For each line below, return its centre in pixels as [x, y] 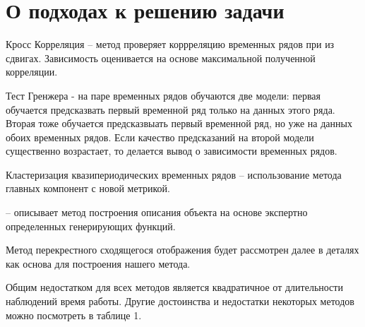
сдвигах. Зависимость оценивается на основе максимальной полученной [161, 58]
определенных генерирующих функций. [91, 226]
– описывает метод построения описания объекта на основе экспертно [157, 212]
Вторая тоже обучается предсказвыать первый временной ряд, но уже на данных [179, 123]
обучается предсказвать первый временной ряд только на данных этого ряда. [170, 109]
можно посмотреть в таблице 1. [74, 315]
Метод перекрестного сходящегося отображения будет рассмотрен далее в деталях [182, 250]
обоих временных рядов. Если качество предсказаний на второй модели [160, 137]
